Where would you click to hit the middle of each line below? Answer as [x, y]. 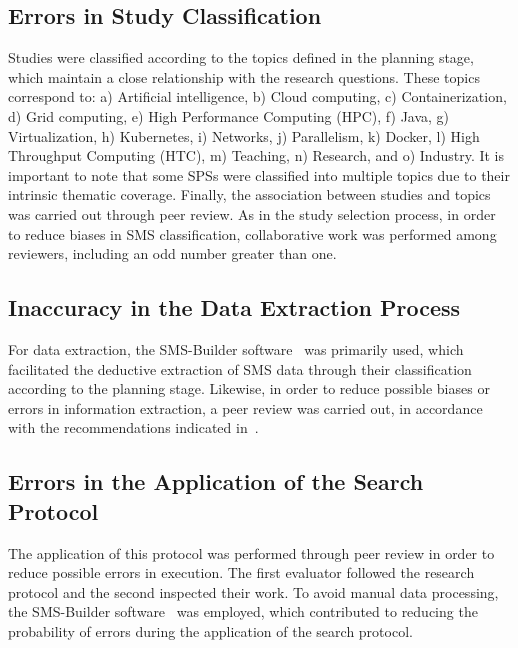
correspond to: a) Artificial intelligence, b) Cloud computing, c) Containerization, [257, 96]
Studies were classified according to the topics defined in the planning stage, [241, 57]
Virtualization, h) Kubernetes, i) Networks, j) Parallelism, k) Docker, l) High [244, 135]
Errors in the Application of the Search [216, 481]
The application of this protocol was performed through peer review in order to [251, 552]
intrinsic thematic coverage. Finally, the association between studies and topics [249, 194]
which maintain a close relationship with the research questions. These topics [244, 76]
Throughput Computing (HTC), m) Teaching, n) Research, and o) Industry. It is [256, 155]
